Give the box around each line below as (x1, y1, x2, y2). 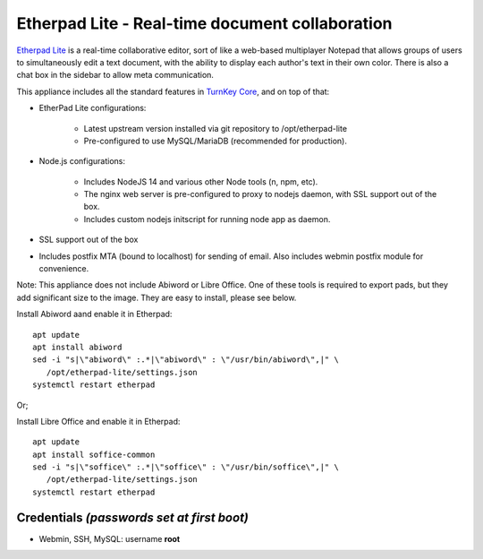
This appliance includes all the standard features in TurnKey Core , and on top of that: (16, 86, 330, 97)
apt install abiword (32, 341, 123, 352)
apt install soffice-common (32, 449, 156, 460)
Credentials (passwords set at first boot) (16, 510, 250, 525)
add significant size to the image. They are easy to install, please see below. (16, 292, 297, 303)
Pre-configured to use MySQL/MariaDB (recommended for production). (83, 135, 348, 146)
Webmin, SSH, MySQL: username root (38, 533, 181, 544)
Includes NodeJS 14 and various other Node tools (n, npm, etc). (83, 176, 318, 187)
